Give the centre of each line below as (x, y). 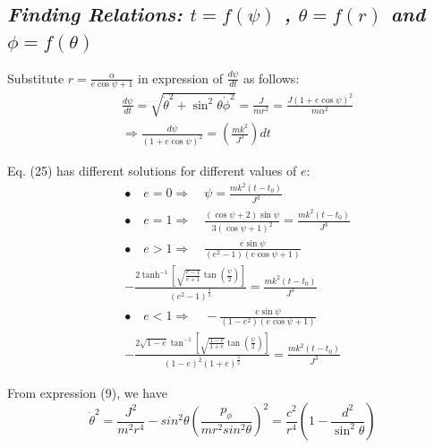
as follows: (271, 78)
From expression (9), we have (87, 393)
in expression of (180, 78)
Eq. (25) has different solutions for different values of (152, 170)
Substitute (36, 78)
